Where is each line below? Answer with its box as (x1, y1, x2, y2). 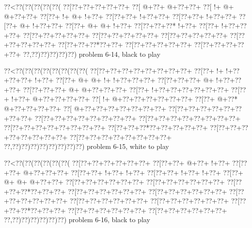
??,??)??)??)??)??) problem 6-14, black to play (23, 49, 160, 59)
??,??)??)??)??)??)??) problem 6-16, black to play (4, 214, 150, 225)
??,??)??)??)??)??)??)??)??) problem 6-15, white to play (4, 141, 169, 151)
